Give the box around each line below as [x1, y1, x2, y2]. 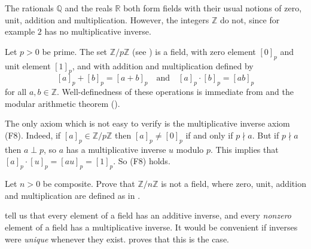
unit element [5, 59, 51, 72]
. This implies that [211, 143, 279, 155]
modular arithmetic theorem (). [5, 97, 120, 109]
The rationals [5, 2, 54, 14]
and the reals [65, 2, 112, 14]
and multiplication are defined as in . [5, 189, 141, 201]
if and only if [185, 128, 233, 141]
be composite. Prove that [42, 177, 135, 190]
